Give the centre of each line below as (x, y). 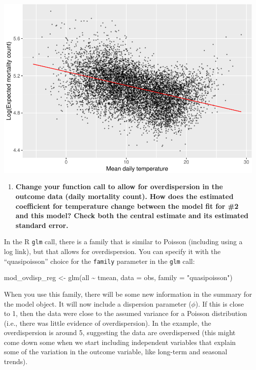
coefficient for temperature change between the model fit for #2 (127, 206)
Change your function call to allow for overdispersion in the (119, 186)
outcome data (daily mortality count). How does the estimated (125, 196)
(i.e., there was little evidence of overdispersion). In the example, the (108, 323)
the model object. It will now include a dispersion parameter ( (98, 303)
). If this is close (220, 303)
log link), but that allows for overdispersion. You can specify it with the (112, 251)
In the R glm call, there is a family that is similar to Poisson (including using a (123, 242)
